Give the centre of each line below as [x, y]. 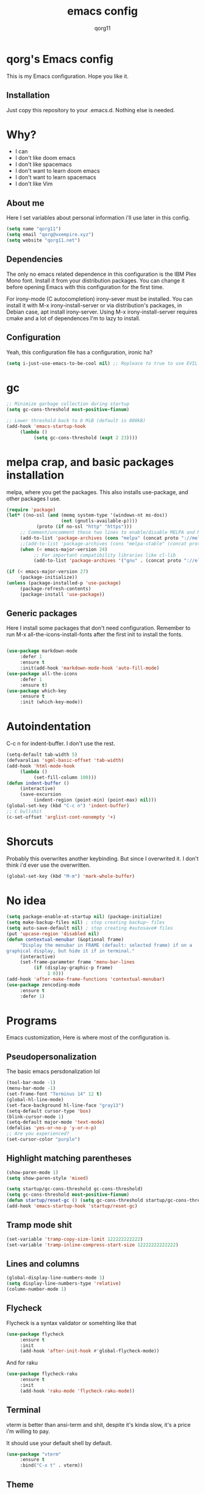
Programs [32, 1021]
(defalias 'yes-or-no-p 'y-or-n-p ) [52, 1128]
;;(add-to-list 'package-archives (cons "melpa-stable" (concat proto [111, 544]
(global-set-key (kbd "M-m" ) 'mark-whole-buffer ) [71, 876]
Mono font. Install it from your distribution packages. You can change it [95, 280]
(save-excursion [41, 794]
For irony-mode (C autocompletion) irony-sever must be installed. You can [100, 299]
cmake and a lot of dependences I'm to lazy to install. [73, 318]
